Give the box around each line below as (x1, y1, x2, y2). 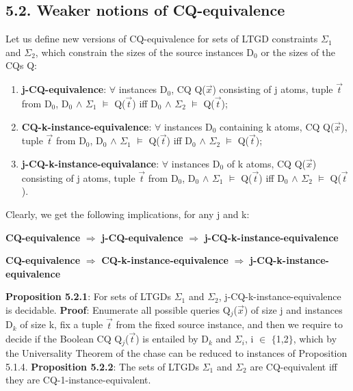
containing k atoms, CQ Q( (220, 119, 335, 133)
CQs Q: (5, 58, 37, 72)
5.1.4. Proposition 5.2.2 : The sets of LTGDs (5, 359, 199, 373)
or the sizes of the (261, 44, 336, 59)
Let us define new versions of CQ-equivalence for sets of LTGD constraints (5, 31, 318, 46)
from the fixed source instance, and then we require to (116, 317, 343, 332)
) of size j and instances (244, 302, 343, 316)
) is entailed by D (135, 332, 209, 346)
